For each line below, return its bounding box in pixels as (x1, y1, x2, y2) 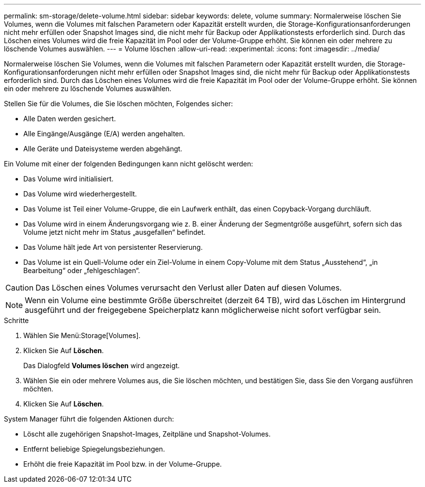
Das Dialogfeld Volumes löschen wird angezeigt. (23, 361, 180, 370)
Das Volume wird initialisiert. (23, 175, 114, 183)
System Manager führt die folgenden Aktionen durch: (4, 415, 174, 423)
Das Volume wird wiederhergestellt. (23, 190, 137, 198)
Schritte (4, 316, 29, 325)
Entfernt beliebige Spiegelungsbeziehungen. (23, 445, 165, 453)
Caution (5, 283, 34, 292)
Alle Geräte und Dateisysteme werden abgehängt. (23, 145, 182, 153)
